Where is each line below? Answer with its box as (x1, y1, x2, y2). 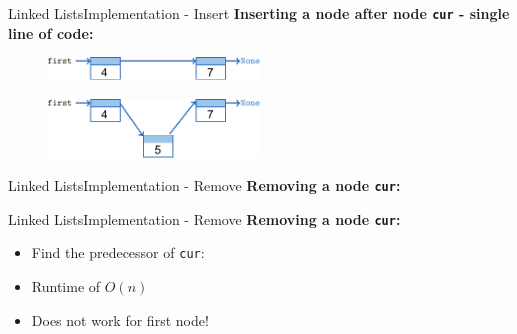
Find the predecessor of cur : (31, 242, 205, 263)
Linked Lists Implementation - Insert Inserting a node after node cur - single (8, 3, 510, 23)
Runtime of (31, 276, 101, 297)
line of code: (8, 22, 94, 43)
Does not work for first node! (31, 309, 209, 330)
